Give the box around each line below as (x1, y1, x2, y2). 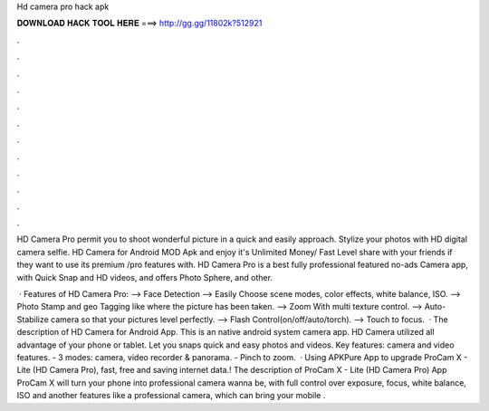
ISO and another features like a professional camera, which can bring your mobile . (16, 390, 326, 401)
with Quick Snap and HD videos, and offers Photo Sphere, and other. (16, 272, 273, 282)
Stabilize (16, 313, 49, 325)
